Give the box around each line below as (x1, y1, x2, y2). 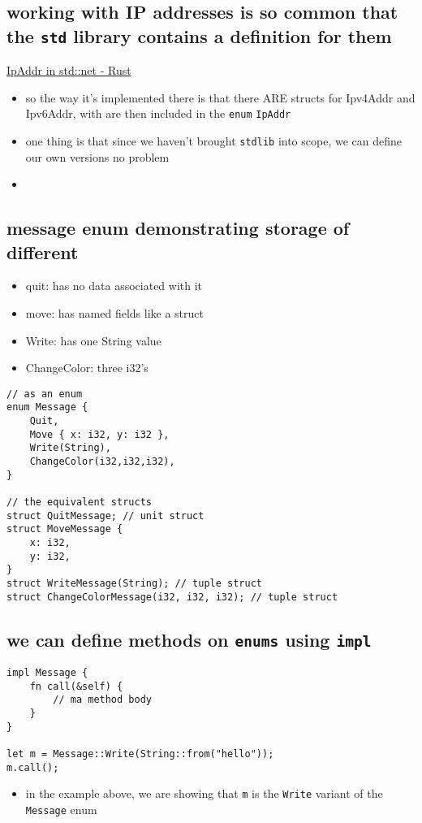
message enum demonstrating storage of (6, 215, 350, 240)
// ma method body (53, 694, 152, 706)
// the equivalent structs (6, 496, 152, 509)
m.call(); (6, 761, 59, 773)
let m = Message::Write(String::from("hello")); (6, 748, 274, 760)
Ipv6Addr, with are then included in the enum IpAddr (25, 105, 291, 122)
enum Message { (6, 401, 88, 414)
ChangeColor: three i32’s (25, 359, 149, 376)
